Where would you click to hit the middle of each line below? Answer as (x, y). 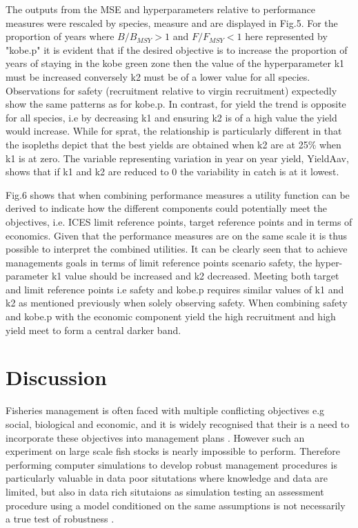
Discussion (56, 377)
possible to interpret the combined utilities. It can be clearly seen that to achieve (177, 249)
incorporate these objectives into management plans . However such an (155, 437)
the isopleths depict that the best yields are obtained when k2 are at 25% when (173, 144)
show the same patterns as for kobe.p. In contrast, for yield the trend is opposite (176, 104)
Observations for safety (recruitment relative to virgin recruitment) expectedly (171, 90)
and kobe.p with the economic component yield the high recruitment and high (171, 316)
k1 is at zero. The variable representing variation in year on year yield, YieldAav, (177, 158)
